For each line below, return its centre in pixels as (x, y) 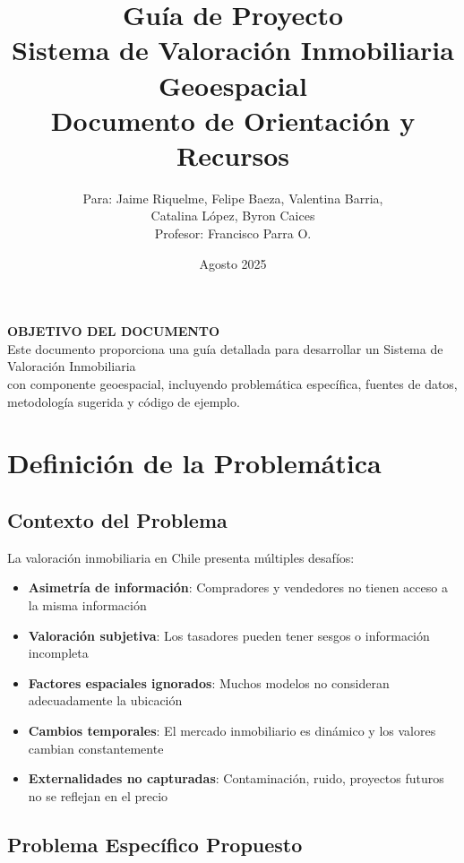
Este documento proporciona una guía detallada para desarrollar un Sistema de (225, 348)
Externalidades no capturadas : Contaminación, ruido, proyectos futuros (236, 778)
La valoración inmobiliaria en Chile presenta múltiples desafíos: (181, 557)
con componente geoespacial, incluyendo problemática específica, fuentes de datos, (232, 384)
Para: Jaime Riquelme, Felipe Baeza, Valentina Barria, (233, 198)
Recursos (233, 155)
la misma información (87, 604)
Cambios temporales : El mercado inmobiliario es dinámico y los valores (232, 730)
